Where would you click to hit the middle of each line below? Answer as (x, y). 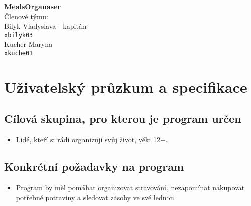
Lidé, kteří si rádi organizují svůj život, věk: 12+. (92, 140)
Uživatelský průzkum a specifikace (126, 86)
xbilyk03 (19, 35)
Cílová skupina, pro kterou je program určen (123, 119)
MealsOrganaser (33, 6)
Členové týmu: (26, 16)
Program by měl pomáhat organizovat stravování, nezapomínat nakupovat (130, 188)
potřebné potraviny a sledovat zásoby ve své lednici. (96, 197)
